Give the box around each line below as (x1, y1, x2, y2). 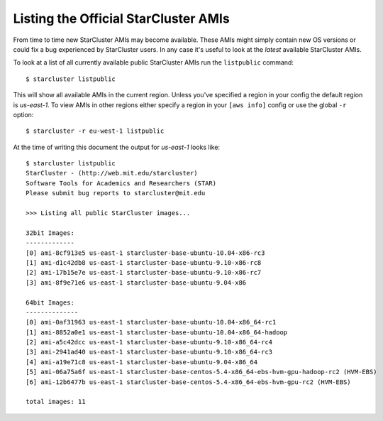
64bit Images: (26, 298, 74, 307)
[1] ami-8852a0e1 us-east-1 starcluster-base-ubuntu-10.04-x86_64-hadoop (26, 328, 288, 337)
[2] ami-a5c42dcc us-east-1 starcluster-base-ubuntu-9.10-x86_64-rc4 (26, 338, 273, 346)
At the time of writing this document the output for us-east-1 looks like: (13, 143, 220, 151)
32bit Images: (26, 229, 74, 237)
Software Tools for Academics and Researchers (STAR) (26, 179, 216, 187)
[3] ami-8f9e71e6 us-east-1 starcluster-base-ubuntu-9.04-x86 (26, 278, 247, 287)
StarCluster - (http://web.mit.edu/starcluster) (26, 169, 198, 177)
